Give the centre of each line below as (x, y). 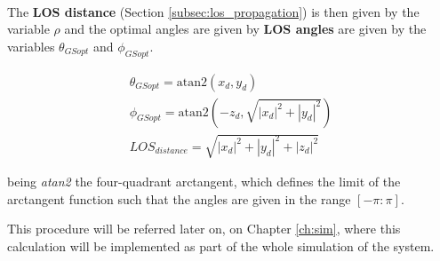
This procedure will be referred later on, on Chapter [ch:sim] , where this (204, 229)
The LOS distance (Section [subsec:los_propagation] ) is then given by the (213, 11)
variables (31, 46)
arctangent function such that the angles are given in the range (179, 198)
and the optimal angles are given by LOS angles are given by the (245, 29)
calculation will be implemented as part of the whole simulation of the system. (221, 246)
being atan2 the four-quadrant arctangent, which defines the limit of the (204, 182)
